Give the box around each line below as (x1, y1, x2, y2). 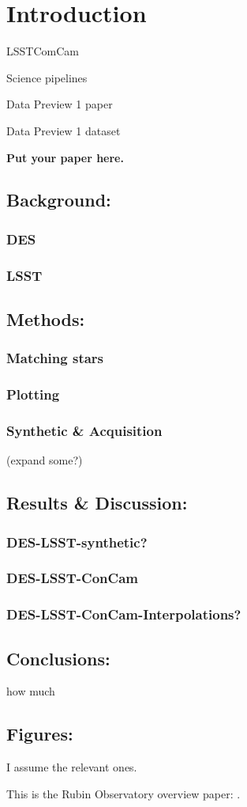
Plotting (6, 385, 60, 404)
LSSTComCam (6, 43, 79, 59)
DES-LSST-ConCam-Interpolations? (6, 604, 241, 624)
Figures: (6, 722, 73, 746)
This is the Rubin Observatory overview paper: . (6, 785, 241, 801)
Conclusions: (6, 646, 110, 670)
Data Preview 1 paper (6, 96, 113, 112)
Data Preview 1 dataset (6, 122, 121, 138)
